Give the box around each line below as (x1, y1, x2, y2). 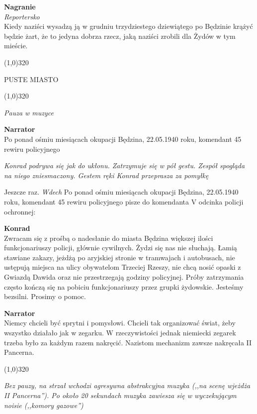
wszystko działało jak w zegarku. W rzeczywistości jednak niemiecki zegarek (4, 327, 236, 338)
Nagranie (4, 1, 36, 11)
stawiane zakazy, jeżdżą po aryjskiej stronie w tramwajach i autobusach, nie (4, 252, 235, 262)
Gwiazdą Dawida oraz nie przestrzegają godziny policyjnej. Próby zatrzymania (4, 272, 244, 282)
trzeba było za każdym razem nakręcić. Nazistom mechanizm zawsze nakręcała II (4, 337, 252, 347)
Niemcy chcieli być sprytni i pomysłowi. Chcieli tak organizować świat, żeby (4, 317, 236, 328)
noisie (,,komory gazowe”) (4, 400, 84, 410)
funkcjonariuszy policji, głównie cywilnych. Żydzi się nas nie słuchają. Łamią (4, 242, 237, 253)
